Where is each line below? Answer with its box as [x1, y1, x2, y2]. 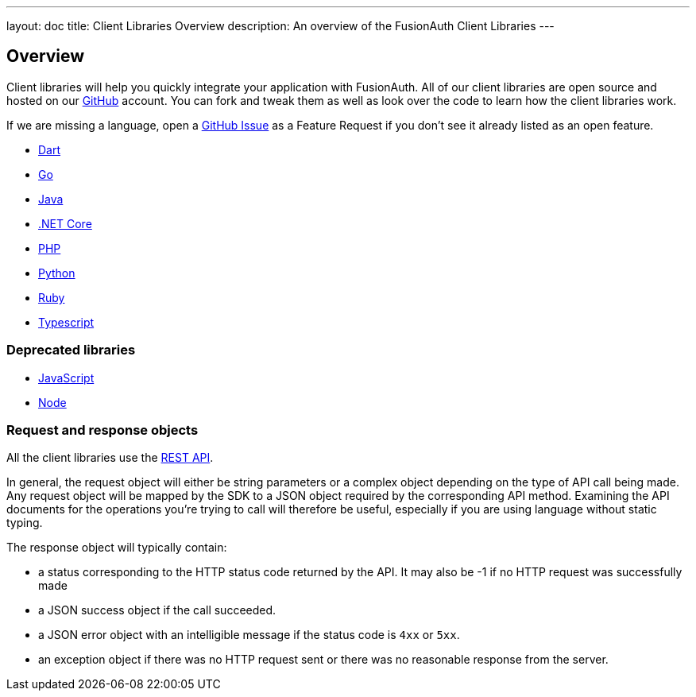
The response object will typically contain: [6, 540, 227, 555]
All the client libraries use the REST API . [6, 451, 214, 465]
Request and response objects [6, 421, 199, 438]
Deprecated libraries [6, 342, 136, 358]
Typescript [38, 315, 95, 329]
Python [38, 265, 75, 280]
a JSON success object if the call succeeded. [38, 603, 276, 618]
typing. [6, 516, 43, 530]
